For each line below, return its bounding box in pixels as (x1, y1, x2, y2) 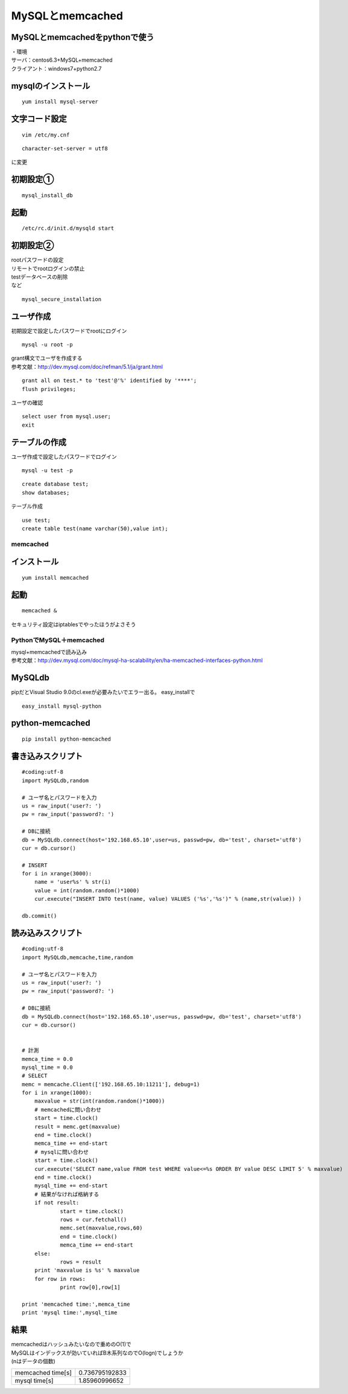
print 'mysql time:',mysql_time (22, 1309, 118, 1316)
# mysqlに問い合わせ (34, 1149, 89, 1155)
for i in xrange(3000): (22, 870, 92, 877)
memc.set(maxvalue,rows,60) (60, 1225, 143, 1231)
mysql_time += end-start (34, 1182, 108, 1189)
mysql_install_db (22, 192, 73, 199)
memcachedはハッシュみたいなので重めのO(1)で (11, 1341, 132, 1348)
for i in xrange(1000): (22, 1089, 92, 1097)
